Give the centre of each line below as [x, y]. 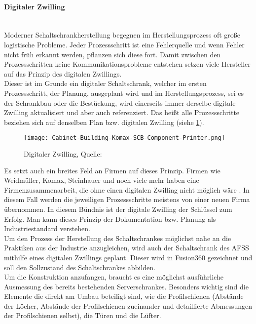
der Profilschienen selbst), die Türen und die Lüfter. [83, 315]
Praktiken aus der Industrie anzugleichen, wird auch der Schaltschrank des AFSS [127, 248]
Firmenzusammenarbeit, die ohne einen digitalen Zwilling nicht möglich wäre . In [127, 189]
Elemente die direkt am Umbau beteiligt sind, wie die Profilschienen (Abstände [124, 296]
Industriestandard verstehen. [47, 228]
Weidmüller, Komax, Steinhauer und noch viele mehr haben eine [102, 180]
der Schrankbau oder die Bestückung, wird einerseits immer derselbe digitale [120, 102]
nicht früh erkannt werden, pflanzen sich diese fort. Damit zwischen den [112, 54]
